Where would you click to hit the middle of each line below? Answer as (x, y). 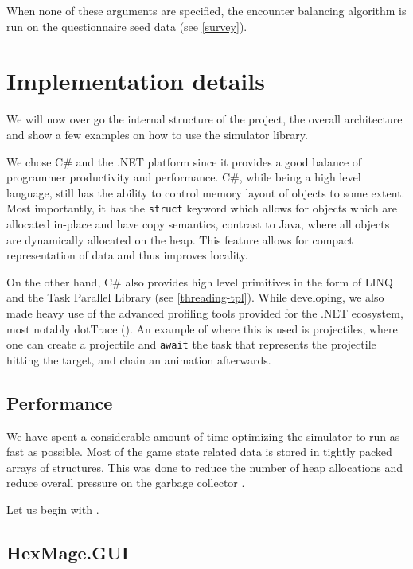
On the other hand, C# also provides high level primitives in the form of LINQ (200, 281)
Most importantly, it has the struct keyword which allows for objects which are (202, 208)
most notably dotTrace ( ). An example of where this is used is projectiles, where (202, 328)
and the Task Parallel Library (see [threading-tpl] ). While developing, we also (195, 297)
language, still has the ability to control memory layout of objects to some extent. (206, 192)
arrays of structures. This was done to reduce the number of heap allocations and (205, 467)
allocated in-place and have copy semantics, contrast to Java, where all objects (198, 223)
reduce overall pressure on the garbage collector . (126, 483)
